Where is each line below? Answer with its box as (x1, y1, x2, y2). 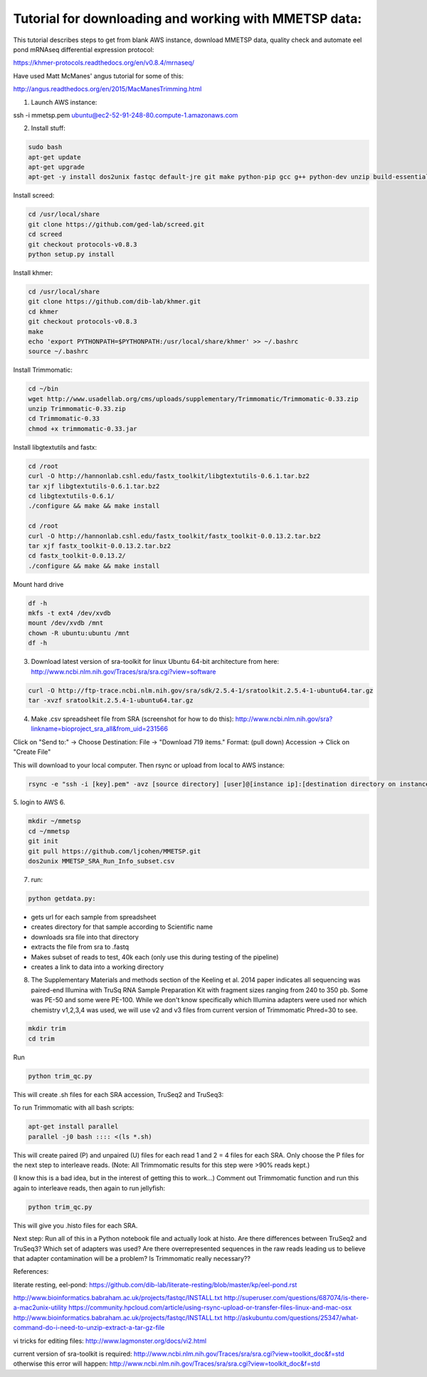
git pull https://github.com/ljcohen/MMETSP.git (28, 847, 201, 855)
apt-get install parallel (28, 1123, 119, 1131)
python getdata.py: (28, 895, 96, 903)
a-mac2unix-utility (13, 1304, 68, 1312)
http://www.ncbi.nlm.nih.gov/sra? (235, 715, 333, 723)
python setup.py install (28, 250, 115, 258)
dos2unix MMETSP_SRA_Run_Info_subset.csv (28, 857, 175, 866)
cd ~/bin (28, 385, 59, 393)
